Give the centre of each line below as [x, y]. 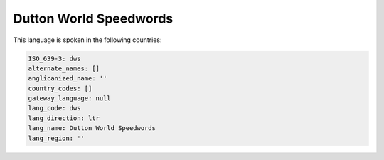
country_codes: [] [60, 88]
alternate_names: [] [64, 68]
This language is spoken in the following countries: [87, 40]
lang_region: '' [57, 138]
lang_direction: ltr [64, 118]
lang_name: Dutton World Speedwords [92, 128]
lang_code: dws [54, 108]
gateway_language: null [70, 98]
